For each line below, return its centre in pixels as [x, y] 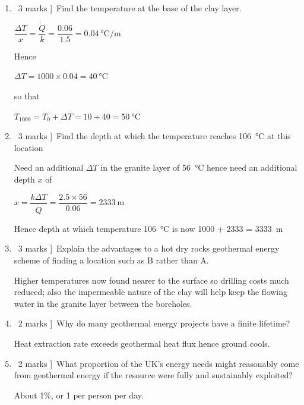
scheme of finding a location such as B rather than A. [111, 260]
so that [27, 96]
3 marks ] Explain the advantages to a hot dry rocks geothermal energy [149, 248]
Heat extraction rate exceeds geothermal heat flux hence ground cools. [142, 343]
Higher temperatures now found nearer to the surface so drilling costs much [151, 280]
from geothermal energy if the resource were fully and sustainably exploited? [153, 375]
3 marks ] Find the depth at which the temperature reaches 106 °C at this [154, 136]
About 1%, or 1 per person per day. [79, 395]
